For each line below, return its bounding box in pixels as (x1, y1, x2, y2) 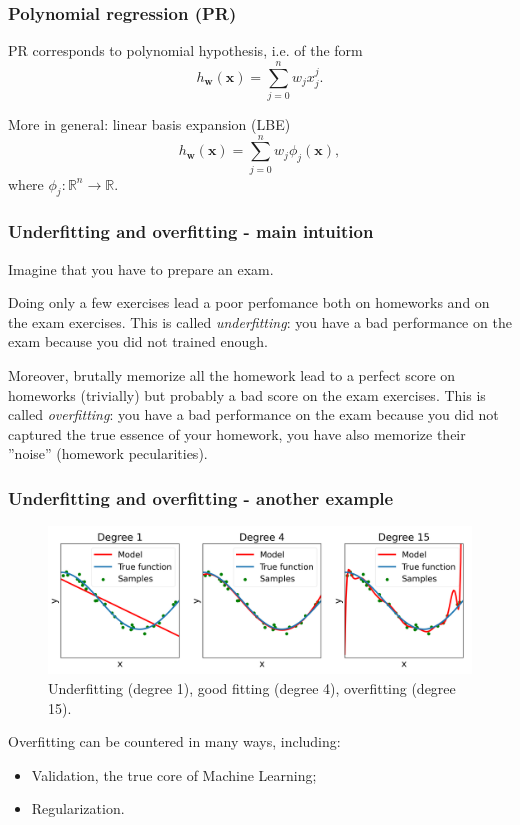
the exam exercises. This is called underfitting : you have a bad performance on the (8, 311, 512, 332)
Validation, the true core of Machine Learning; (31, 764, 317, 785)
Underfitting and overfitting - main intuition (8, 219, 374, 244)
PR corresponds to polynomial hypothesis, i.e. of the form (8, 40, 363, 61)
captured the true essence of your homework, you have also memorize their (8, 423, 466, 444)
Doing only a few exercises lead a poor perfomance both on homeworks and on (8, 292, 490, 313)
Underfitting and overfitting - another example (8, 485, 394, 510)
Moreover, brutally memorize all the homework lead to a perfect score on (8, 365, 456, 386)
